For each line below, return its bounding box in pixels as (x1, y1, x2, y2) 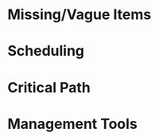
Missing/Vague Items (7, 6, 152, 24)
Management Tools (7, 115, 138, 133)
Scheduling (7, 42, 85, 60)
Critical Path (7, 78, 91, 96)
